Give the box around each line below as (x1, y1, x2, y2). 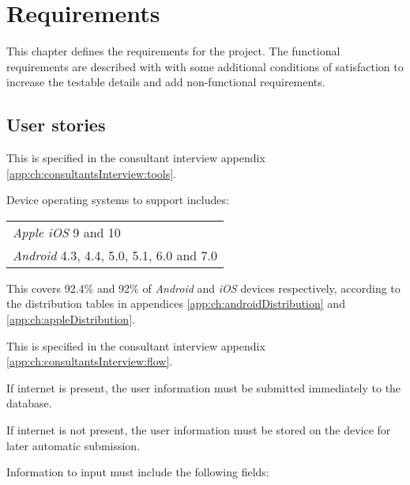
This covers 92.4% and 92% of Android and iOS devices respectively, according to (6, 279, 401, 296)
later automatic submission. (6, 437, 141, 453)
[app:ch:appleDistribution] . (6, 311, 135, 328)
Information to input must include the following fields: (6, 464, 269, 480)
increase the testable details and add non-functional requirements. (6, 74, 325, 90)
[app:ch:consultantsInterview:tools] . (6, 165, 176, 181)
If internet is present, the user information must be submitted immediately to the (6, 379, 401, 396)
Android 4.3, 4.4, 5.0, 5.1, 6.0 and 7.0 (13, 245, 218, 264)
